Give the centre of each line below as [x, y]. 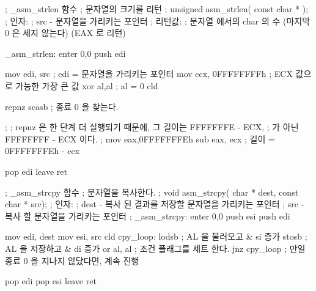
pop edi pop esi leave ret [51, 281]
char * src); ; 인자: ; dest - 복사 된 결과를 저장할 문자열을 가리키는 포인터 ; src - [155, 204]
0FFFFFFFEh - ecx [42, 151]
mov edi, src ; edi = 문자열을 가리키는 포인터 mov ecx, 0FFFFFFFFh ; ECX [149, 74]
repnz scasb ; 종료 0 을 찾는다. [62, 106]
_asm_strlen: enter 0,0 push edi [65, 53]
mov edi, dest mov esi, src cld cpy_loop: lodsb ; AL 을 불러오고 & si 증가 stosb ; [156, 236]
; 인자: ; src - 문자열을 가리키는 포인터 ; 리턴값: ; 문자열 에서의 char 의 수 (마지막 [158, 20]
